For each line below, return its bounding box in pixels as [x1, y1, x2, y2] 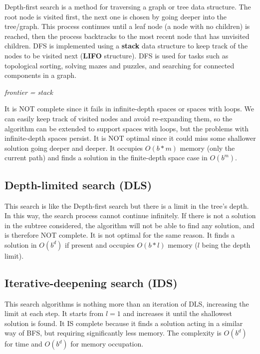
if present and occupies [65, 239, 135, 250]
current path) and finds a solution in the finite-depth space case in [4, 152, 208, 163]
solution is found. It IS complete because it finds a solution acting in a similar [4, 318, 243, 328]
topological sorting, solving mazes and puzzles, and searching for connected [4, 60, 235, 70]
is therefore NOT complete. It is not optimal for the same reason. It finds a [4, 230, 235, 240]
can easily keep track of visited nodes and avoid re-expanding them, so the [4, 113, 233, 123]
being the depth [202, 239, 251, 250]
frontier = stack [4, 86, 53, 97]
